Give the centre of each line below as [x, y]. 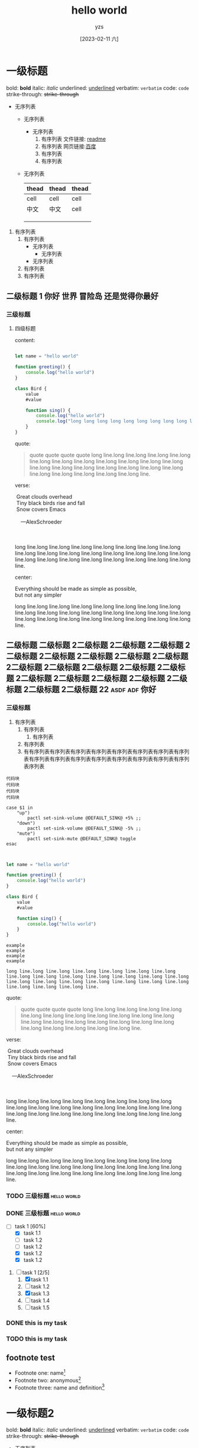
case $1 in [20, 808]
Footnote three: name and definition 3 [60, 1387]
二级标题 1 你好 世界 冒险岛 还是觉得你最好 [82, 296]
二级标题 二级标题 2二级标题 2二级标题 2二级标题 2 [98, 645]
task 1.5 [40, 1307]
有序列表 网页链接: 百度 [69, 146]
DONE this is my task [37, 1323]
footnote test [30, 1358]
